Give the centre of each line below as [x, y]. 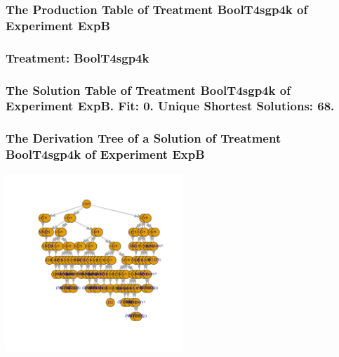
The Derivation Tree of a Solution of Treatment [144, 138]
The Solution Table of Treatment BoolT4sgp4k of [148, 90]
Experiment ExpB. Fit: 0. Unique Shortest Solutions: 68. [170, 106]
